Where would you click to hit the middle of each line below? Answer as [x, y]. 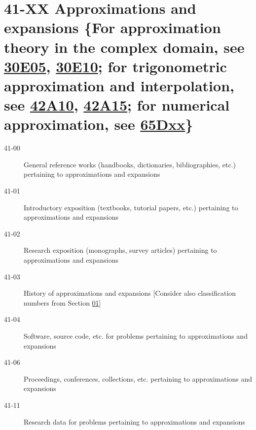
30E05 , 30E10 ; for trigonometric [115, 66]
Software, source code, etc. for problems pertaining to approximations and [136, 335]
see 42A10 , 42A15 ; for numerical [117, 105]
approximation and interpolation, [119, 85]
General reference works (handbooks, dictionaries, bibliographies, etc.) [130, 164]
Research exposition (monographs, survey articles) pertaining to [120, 250]
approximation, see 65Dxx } [99, 124]
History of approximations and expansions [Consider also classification [130, 293]
